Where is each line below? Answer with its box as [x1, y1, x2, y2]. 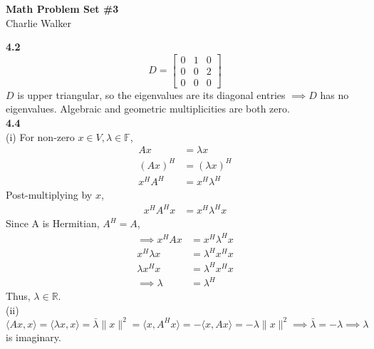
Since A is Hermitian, [6, 216, 100, 231]
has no [320, 87, 349, 102]
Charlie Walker [6, 15, 71, 30]
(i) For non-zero [6, 129, 75, 144]
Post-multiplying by [6, 187, 93, 202]
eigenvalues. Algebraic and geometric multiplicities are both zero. [6, 101, 290, 116]
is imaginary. [6, 329, 61, 344]
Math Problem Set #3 [6, 1, 119, 16]
